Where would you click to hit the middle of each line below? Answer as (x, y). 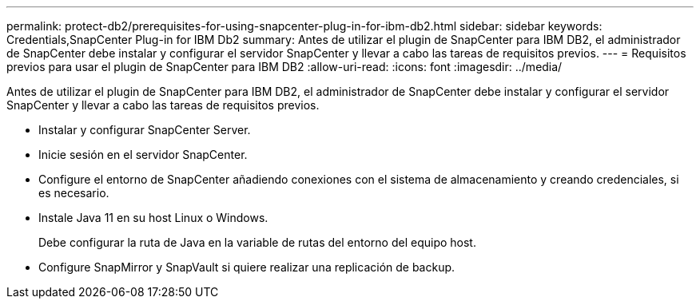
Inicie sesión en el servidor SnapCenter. (143, 154)
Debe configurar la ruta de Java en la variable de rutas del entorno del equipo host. (257, 242)
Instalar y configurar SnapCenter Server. (145, 130)
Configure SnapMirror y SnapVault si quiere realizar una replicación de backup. (247, 267)
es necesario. (74, 193)
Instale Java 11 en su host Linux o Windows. (153, 218)
